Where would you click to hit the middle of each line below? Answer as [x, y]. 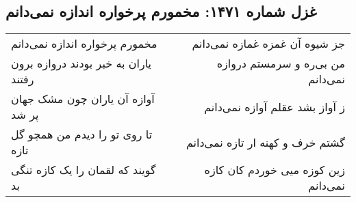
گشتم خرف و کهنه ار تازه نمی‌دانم [265, 142]
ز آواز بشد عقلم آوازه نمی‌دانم [275, 106]
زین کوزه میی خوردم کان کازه [275, 170]
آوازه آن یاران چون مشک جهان [83, 99]
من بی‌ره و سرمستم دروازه [281, 63]
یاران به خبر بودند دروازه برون [81, 63]
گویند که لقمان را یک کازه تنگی [84, 170]
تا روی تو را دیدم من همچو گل [82, 134]
